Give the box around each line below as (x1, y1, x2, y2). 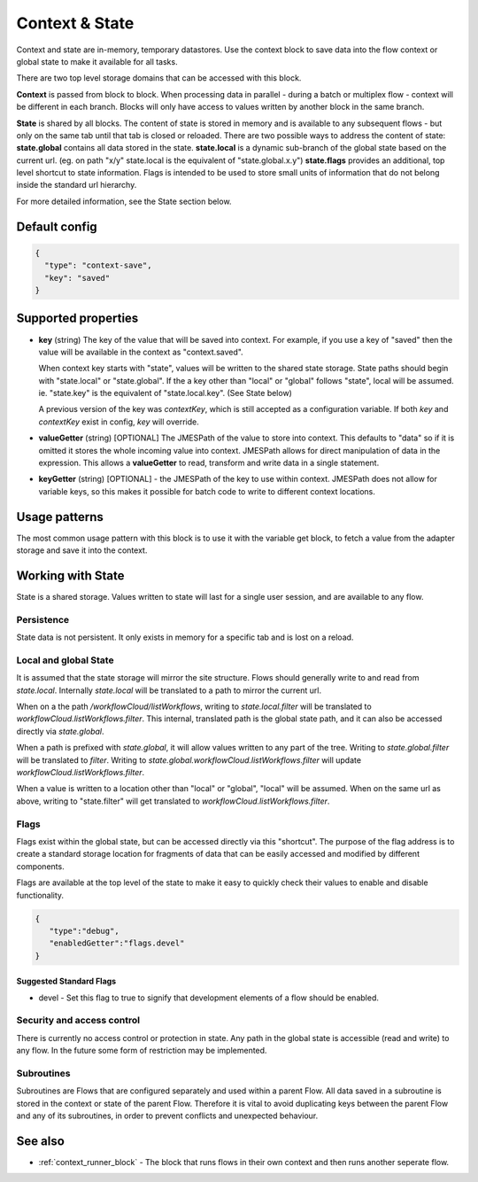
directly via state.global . (16, 726, 105, 736)
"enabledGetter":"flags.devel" (49, 938, 185, 948)
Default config (16, 219, 97, 234)
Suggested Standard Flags (16, 976, 117, 987)
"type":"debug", (49, 926, 119, 936)
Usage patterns (16, 509, 104, 525)
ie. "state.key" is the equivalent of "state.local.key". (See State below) (38, 388, 292, 399)
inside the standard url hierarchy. (16, 180, 137, 191)
